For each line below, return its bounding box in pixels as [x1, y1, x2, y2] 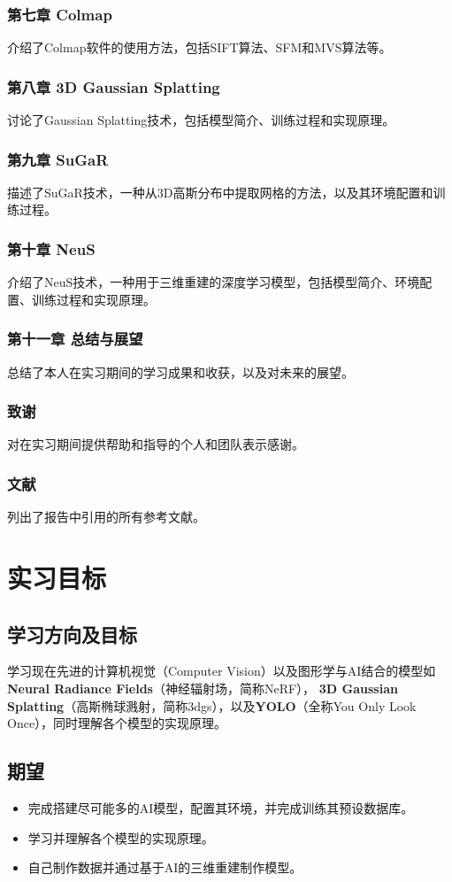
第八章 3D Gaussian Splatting [7, 75, 220, 97]
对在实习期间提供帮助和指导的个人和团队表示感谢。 [7, 435, 304, 453]
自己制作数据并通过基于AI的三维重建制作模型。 [27, 858, 303, 877]
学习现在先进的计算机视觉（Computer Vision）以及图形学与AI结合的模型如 [7, 661, 436, 680]
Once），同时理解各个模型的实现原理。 [7, 714, 227, 732]
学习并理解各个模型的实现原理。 [27, 828, 214, 847]
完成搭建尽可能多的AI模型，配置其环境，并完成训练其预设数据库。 [27, 799, 414, 817]
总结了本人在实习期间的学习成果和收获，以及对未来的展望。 [7, 362, 354, 381]
